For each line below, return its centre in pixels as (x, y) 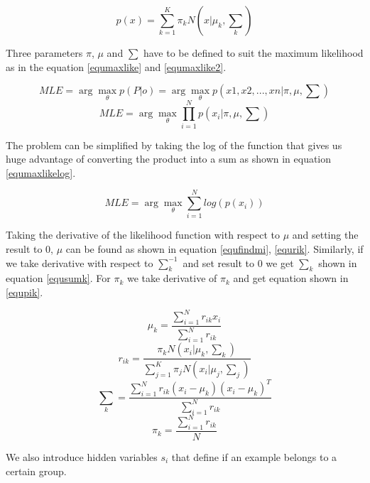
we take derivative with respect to (80, 262)
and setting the (325, 235)
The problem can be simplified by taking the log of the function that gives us (174, 145)
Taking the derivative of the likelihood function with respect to (143, 235)
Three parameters (44, 53)
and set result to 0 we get (238, 262)
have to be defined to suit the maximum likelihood (253, 53)
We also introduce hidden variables (82, 456)
